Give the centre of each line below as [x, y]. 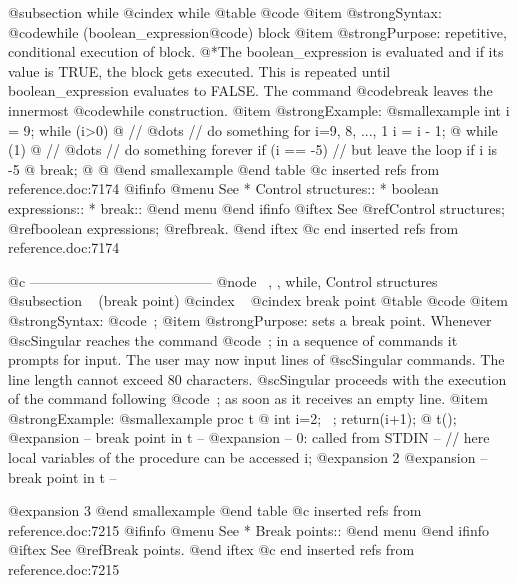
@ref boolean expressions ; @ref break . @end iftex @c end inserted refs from [233, 227]
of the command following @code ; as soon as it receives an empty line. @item [248, 398]
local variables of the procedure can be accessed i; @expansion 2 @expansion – [248, 457]
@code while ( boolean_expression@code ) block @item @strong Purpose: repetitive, [257, 31]
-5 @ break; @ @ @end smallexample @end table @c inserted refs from [224, 168]
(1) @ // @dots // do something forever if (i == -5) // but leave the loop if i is [253, 149]
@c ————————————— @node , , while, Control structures [223, 280]
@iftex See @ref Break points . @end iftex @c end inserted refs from [211, 549]
